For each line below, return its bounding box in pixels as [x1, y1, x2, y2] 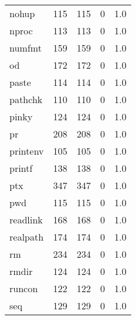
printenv [9, 144, 44, 158]
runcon [9, 281, 38, 295]
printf [9, 161, 33, 175]
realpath [9, 230, 44, 244]
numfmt [9, 41, 42, 55]
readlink [9, 213, 43, 226]
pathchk [9, 92, 43, 106]
